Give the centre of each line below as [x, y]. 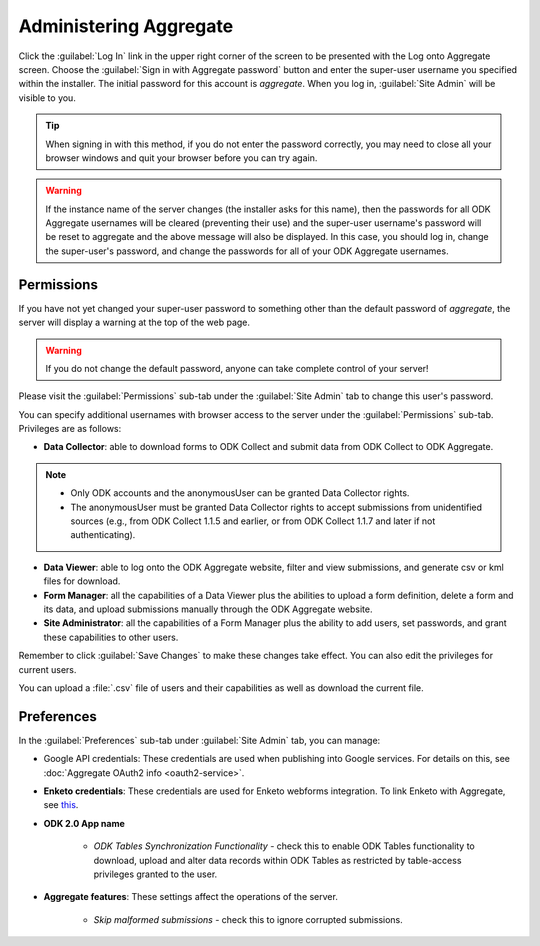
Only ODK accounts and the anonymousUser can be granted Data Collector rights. [240, 493]
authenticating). [103, 535]
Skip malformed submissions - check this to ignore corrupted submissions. [248, 919]
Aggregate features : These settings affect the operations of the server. [191, 897]
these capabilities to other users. [111, 637]
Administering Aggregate [126, 26]
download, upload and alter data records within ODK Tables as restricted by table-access [277, 860]
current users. [47, 669]
